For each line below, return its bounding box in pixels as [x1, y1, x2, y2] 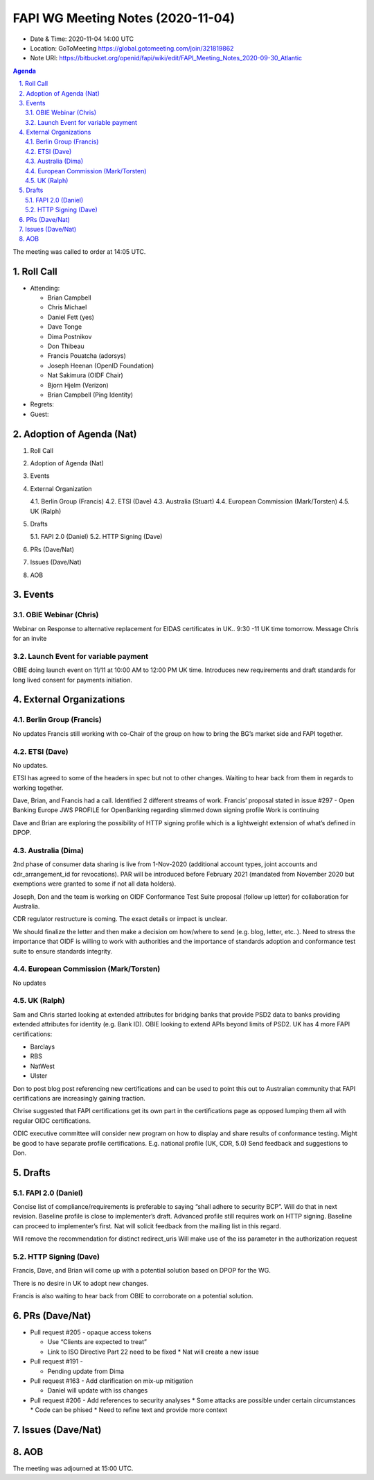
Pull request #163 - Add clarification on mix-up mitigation [30, 1377, 193, 1385]
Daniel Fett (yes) [47, 313, 95, 321]
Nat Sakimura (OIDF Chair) [47, 371, 124, 379]
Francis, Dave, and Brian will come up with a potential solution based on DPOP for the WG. [12, 1266, 271, 1275]
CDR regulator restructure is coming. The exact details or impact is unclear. [12, 915, 228, 923]
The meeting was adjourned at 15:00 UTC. [12, 1464, 134, 1473]
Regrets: [30, 400, 55, 408]
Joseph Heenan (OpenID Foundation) [47, 361, 154, 370]
